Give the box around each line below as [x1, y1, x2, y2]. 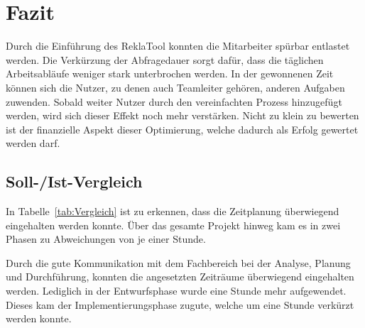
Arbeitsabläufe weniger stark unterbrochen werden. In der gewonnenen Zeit [6, 66, 334, 81]
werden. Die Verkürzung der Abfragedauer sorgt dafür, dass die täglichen [6, 52, 324, 67]
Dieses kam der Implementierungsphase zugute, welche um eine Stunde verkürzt [6, 297, 354, 312]
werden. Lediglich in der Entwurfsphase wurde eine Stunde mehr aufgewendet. [6, 283, 347, 298]
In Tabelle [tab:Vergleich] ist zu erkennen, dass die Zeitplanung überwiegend [6, 204, 339, 219]
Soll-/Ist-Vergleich [6, 170, 143, 192]
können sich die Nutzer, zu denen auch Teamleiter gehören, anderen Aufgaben [6, 80, 345, 94]
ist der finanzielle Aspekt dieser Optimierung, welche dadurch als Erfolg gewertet [6, 121, 359, 136]
